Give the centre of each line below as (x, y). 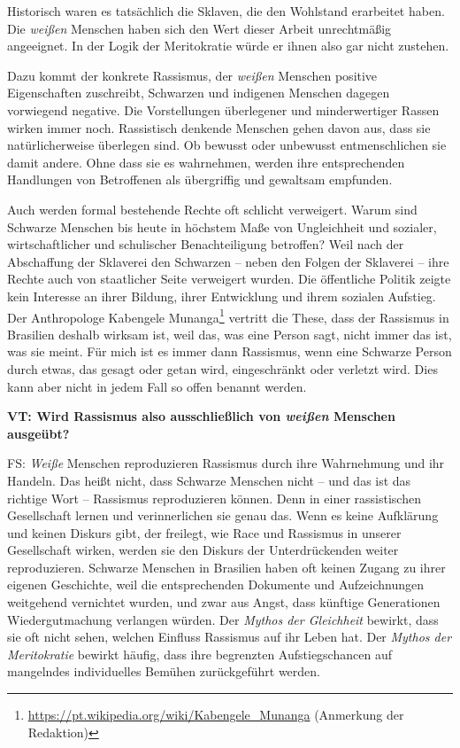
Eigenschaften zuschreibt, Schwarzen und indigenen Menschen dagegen (199, 93)
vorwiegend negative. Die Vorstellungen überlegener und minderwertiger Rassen (223, 109)
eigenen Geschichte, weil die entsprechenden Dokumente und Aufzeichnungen (216, 584)
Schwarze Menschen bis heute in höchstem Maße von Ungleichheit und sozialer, (222, 226)
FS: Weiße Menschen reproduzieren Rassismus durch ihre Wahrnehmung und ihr (226, 463)
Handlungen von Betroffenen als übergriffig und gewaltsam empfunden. (200, 179)
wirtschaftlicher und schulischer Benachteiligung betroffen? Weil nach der (206, 244)
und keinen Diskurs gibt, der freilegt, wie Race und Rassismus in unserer (204, 532)
